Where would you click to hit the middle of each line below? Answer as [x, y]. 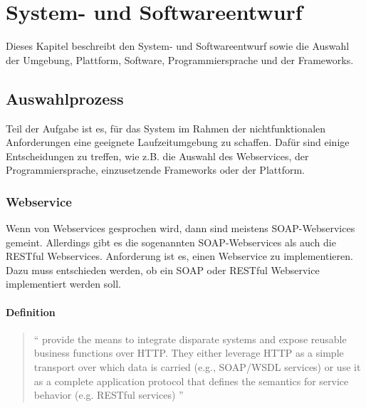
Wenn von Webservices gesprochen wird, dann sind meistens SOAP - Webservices [181, 228]
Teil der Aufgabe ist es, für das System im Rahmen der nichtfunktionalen [166, 128]
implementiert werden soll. [63, 284]
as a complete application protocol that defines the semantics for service [191, 381]
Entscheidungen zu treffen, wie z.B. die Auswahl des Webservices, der [157, 156]
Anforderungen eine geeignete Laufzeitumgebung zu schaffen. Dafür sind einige [178, 142]
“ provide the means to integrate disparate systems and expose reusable [190, 339]
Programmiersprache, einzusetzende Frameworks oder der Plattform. [155, 170]
